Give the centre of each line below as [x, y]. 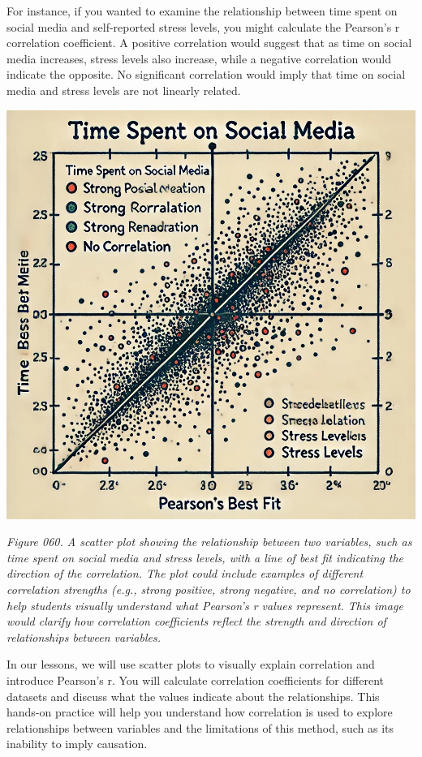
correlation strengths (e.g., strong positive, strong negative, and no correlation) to [209, 589]
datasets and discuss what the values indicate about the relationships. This [193, 696]
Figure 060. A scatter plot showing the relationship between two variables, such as [209, 542]
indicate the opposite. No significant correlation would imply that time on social [206, 74]
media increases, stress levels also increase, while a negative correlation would [199, 58]
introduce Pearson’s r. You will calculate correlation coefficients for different [196, 680]
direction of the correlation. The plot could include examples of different [185, 573]
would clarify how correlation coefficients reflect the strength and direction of [196, 621]
